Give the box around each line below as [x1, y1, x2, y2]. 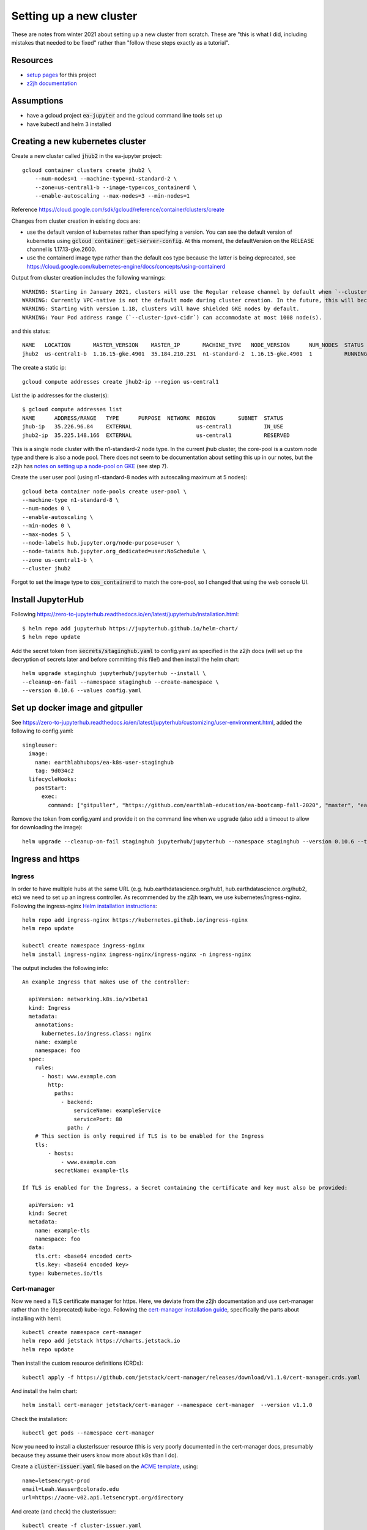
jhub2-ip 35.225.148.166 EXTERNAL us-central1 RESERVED [22, 431, 290, 439]
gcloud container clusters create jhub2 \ [22, 166, 152, 174]
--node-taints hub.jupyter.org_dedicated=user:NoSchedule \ [22, 548, 206, 555]
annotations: [34, 1021, 74, 1028]
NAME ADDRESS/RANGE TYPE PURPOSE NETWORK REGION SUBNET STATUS [22, 414, 284, 422]
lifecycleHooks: [28, 776, 78, 783]
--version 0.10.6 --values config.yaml [22, 687, 142, 694]
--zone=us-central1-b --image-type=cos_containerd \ [34, 184, 197, 191]
